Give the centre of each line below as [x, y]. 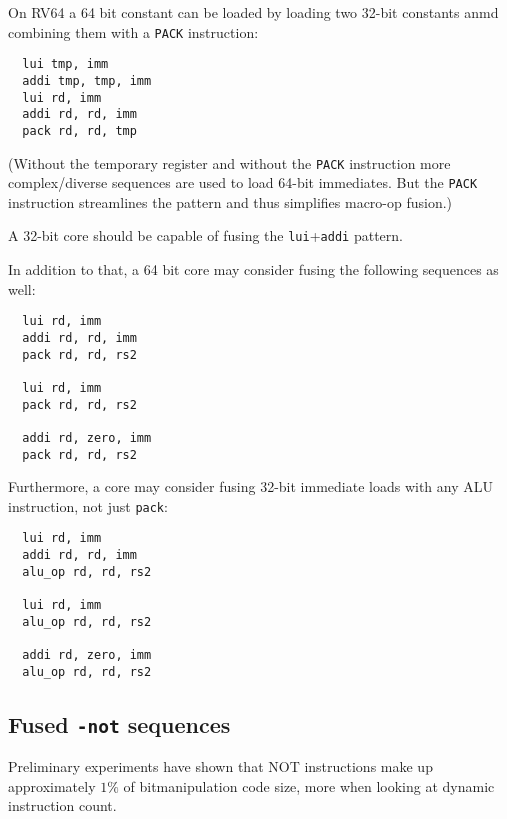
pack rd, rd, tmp [79, 130]
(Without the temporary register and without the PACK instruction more [229, 162]
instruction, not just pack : [88, 505]
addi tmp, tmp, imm [87, 80]
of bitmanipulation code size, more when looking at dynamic [309, 785]
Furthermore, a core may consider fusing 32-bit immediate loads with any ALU [250, 486]
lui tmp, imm [65, 64]
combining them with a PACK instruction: [133, 31]
